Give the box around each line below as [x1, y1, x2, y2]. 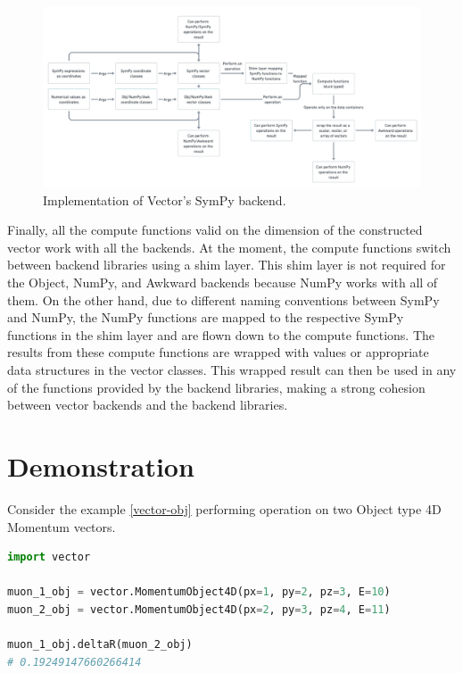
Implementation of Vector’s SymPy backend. [43, 190, 286, 209]
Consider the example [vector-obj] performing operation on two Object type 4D [7, 499, 442, 518]
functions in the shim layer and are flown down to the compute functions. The [7, 325, 435, 344]
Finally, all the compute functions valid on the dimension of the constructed [7, 220, 423, 239]
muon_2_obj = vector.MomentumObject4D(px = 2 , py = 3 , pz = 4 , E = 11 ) [7, 602, 391, 616]
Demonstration [7, 447, 194, 484]
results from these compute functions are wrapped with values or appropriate [7, 343, 429, 361]
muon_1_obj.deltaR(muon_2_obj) [7, 638, 193, 652]
